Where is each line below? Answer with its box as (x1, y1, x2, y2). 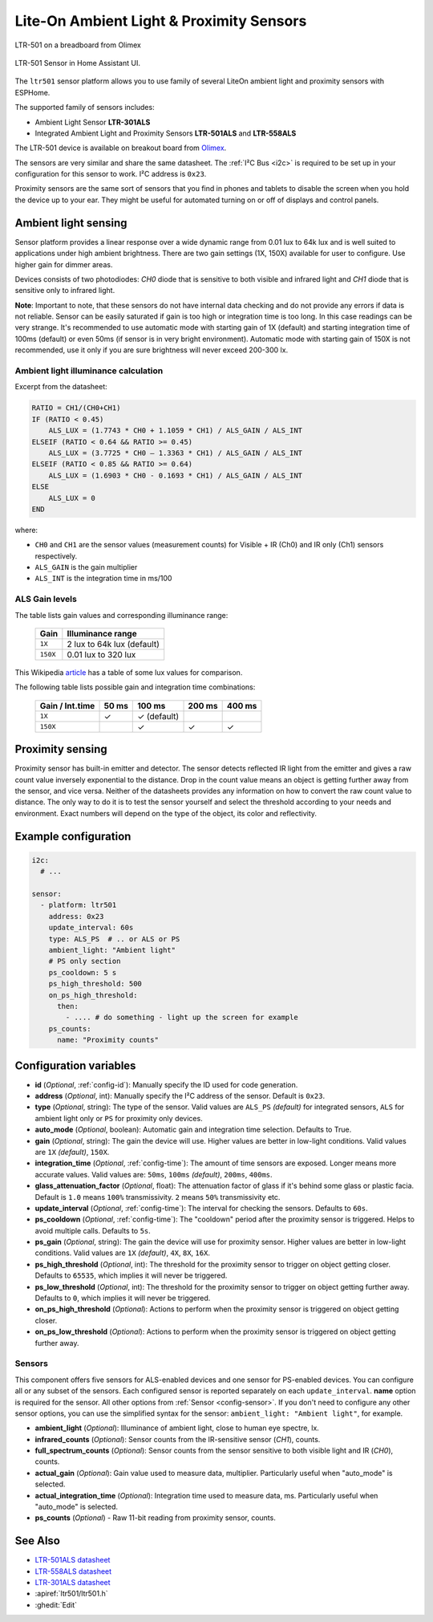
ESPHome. (14, 87, 51, 97)
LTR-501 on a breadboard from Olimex (14, 40, 142, 50)
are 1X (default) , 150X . (34, 1147, 110, 1157)
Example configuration (14, 829, 132, 843)
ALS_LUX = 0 (48, 494, 96, 502)
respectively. (34, 551, 78, 561)
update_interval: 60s (48, 923, 134, 933)
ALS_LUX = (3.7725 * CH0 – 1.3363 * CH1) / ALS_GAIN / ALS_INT (48, 448, 303, 457)
